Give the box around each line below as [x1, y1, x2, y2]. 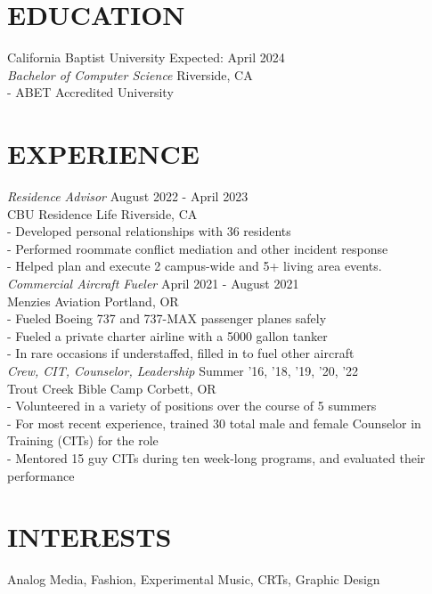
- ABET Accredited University [7, 83, 174, 102]
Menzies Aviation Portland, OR [7, 291, 179, 310]
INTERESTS [7, 518, 172, 555]
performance [7, 466, 75, 484]
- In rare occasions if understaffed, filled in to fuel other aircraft [7, 344, 355, 362]
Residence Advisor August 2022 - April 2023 [7, 187, 249, 206]
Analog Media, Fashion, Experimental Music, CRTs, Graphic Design [7, 570, 380, 589]
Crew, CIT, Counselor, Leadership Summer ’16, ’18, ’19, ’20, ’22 [7, 361, 359, 379]
